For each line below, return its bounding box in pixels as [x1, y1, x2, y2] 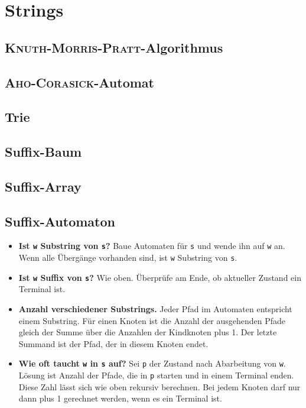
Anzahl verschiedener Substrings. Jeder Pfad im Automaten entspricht [18, 303, 292, 315]
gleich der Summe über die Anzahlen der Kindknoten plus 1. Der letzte [18, 326, 277, 338]
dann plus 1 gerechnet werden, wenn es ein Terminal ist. [18, 392, 222, 404]
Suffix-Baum [5, 143, 82, 161]
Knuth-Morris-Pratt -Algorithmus [5, 38, 223, 56]
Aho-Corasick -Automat [5, 73, 154, 91]
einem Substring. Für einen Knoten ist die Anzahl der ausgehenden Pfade [18, 314, 286, 326]
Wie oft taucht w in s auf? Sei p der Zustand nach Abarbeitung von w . [18, 357, 286, 370]
